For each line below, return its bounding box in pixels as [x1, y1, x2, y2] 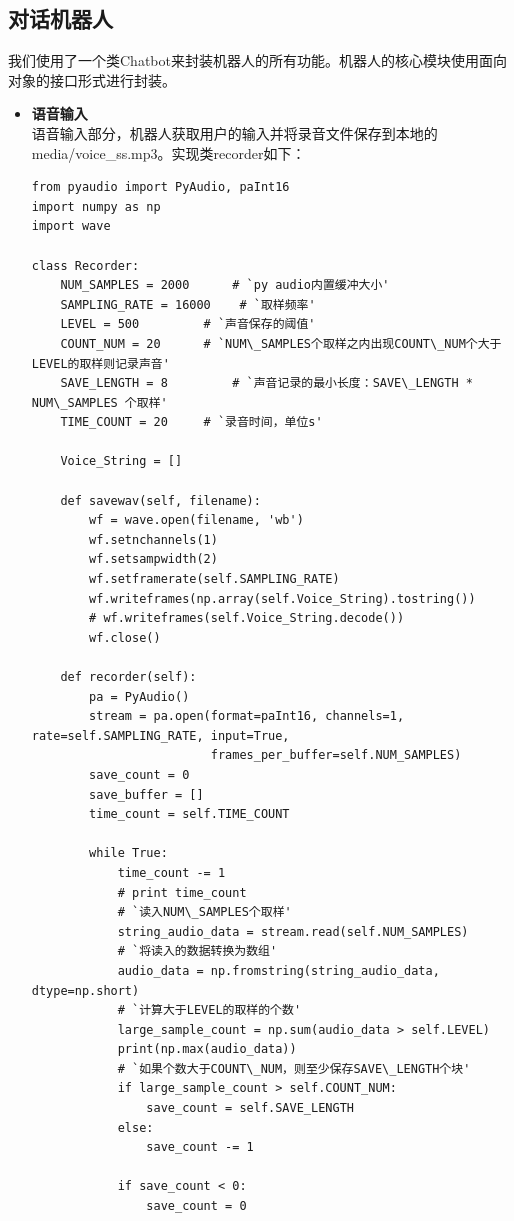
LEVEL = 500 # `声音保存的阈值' [60, 317, 316, 332]
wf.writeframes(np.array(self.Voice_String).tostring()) [89, 591, 476, 606]
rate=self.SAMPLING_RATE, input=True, [31, 728, 290, 743]
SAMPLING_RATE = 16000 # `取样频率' [60, 297, 316, 312]
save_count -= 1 [146, 1140, 254, 1155]
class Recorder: [31, 258, 140, 273]
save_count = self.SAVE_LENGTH [146, 1101, 354, 1116]
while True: [89, 846, 168, 861]
